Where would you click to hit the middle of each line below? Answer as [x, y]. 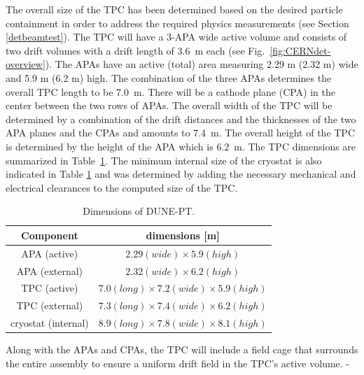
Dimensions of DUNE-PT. [139, 211]
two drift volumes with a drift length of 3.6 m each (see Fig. [135, 50]
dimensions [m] [183, 235]
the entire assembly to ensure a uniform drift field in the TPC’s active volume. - [178, 363]
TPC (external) [50, 305]
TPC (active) [50, 288]
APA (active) [50, 253]
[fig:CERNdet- [300, 50]
